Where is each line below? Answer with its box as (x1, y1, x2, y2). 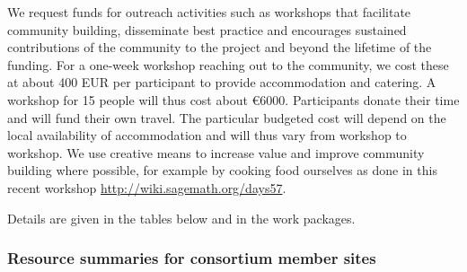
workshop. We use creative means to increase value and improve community (7, 143, 425, 162)
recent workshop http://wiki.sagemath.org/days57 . (7, 178, 286, 197)
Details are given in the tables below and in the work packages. (7, 208, 356, 227)
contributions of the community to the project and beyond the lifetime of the (7, 38, 432, 57)
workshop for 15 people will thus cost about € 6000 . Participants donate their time (7, 90, 460, 109)
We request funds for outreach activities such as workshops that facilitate (7, 3, 411, 21)
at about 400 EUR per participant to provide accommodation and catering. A (7, 73, 436, 92)
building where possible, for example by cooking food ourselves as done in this (7, 161, 437, 180)
